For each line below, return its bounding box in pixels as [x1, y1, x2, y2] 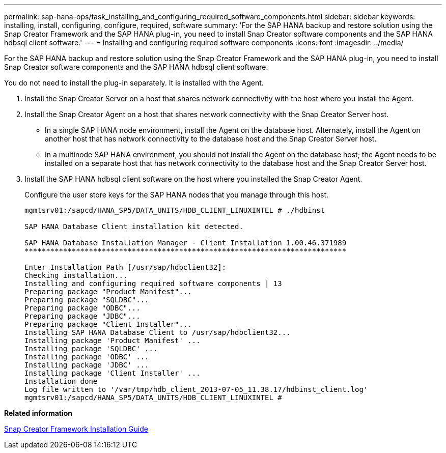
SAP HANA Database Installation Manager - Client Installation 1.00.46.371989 [24, 239, 347, 247]
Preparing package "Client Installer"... [24, 320, 192, 328]
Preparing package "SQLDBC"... [24, 296, 149, 304]
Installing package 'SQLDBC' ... [24, 345, 158, 353]
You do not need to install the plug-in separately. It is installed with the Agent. [4, 78, 264, 87]
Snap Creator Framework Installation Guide [4, 424, 148, 433]
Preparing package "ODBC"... [24, 304, 141, 312]
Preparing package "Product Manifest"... [24, 288, 192, 296]
